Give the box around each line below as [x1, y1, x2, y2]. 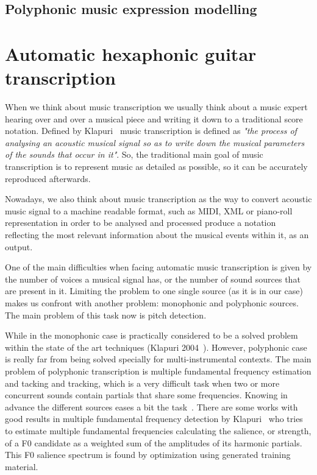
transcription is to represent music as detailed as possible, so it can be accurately [5, 160, 308, 173]
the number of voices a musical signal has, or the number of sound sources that [5, 272, 301, 285]
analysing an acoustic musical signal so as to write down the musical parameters [5, 136, 305, 149]
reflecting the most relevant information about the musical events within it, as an [5, 228, 309, 241]
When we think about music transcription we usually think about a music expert [5, 100, 308, 113]
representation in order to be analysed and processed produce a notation [5, 216, 276, 229]
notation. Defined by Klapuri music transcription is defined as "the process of [5, 124, 297, 137]
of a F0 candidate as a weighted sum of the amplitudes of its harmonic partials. [5, 436, 302, 449]
